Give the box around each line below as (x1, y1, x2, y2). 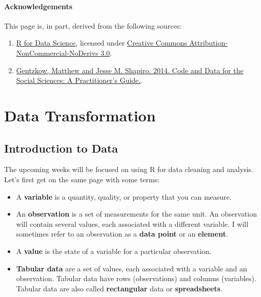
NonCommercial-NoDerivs (16, 47, 98, 58)
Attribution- (189, 37, 228, 48)
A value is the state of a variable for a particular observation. (16, 245, 211, 256)
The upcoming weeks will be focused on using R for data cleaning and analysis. (4, 164, 253, 175)
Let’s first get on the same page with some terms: (4, 174, 160, 184)
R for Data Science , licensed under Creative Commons (16, 37, 187, 48)
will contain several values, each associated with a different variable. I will (16, 218, 249, 229)
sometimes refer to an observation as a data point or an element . (16, 228, 228, 239)
